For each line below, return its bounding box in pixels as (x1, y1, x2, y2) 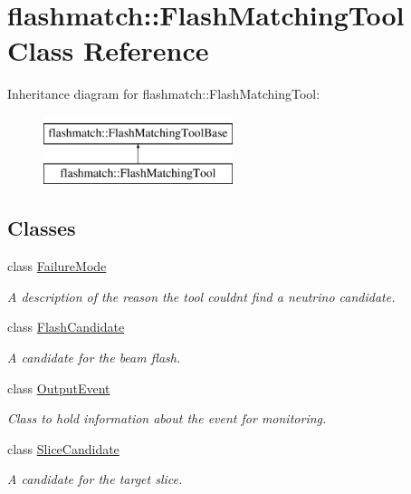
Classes (7, 214, 76, 242)
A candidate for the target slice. (7, 470, 183, 489)
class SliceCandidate (7, 439, 119, 458)
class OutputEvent (7, 378, 110, 397)
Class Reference (7, 32, 209, 69)
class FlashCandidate (7, 317, 125, 336)
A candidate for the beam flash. (7, 348, 181, 367)
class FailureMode (7, 257, 107, 276)
